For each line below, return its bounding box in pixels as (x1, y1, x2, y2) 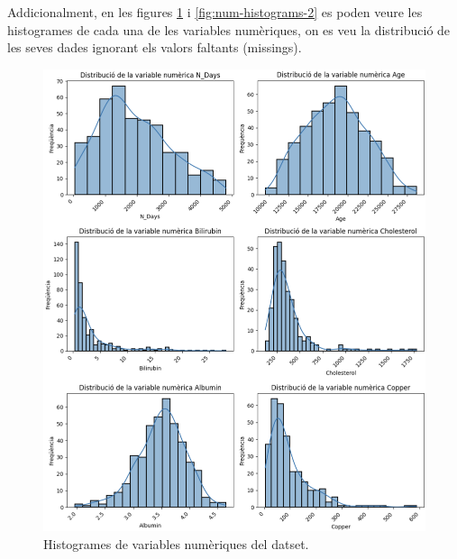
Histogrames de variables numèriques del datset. (43, 534, 309, 553)
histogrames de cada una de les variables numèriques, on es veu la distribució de (7, 20, 451, 39)
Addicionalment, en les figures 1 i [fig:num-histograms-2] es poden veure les (7, 3, 423, 21)
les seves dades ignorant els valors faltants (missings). (7, 38, 302, 57)
